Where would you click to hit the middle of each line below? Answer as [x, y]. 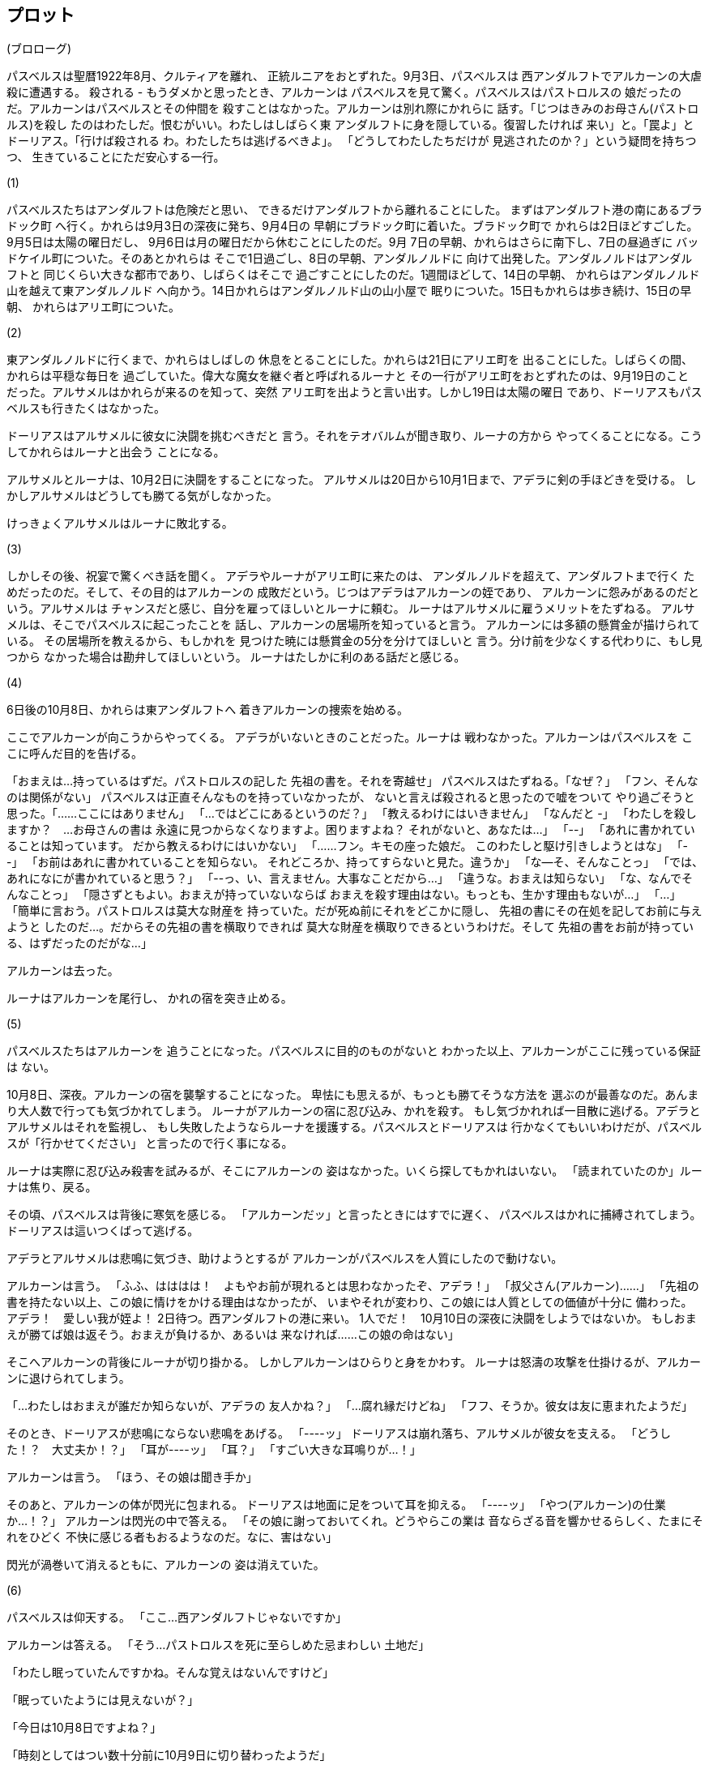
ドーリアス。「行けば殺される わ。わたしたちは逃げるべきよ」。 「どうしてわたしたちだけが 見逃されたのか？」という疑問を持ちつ [352, 141]
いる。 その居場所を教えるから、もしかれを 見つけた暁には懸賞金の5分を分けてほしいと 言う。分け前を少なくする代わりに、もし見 [354, 641]
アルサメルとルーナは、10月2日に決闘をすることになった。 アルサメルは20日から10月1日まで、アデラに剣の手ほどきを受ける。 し [352, 480]
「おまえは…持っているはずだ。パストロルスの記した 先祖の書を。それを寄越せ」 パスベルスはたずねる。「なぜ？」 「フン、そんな [352, 781]
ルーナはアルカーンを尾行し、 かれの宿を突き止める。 [149, 998]
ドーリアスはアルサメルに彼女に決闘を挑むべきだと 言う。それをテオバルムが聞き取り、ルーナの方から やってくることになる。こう [354, 436]
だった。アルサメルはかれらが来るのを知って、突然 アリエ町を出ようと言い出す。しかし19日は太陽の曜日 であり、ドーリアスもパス [354, 392]
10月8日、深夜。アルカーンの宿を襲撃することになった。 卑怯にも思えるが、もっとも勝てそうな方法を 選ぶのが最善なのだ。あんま [353, 1095]
